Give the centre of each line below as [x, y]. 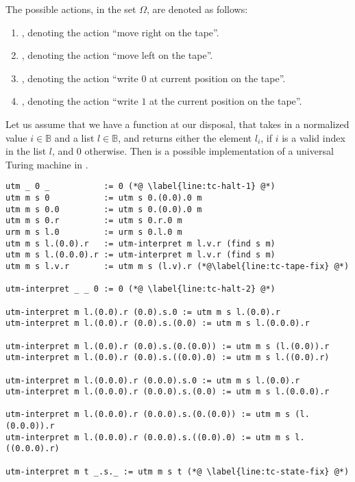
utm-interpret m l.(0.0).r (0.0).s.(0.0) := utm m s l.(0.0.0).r [158, 324]
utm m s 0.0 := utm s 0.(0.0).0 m [104, 209]
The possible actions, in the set [71, 9]
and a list [74, 137]
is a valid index [314, 137]
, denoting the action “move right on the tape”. [120, 32]
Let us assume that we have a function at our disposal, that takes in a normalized [177, 124]
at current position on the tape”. [218, 78]
